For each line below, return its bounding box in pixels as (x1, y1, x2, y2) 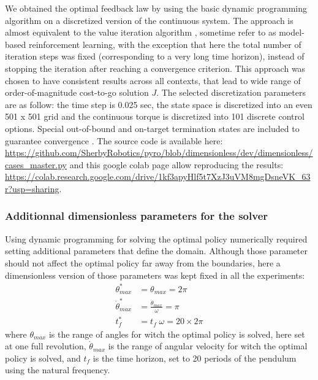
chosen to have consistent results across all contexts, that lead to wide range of (5, 74, 301, 87)
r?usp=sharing (5, 182, 59, 195)
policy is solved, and (5, 351, 81, 364)
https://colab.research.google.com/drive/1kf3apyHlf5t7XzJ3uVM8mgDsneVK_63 (5, 170, 311, 183)
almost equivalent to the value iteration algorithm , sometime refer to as (5, 26, 276, 39)
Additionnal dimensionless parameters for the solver (5, 208, 268, 223)
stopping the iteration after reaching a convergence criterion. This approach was (5, 61, 306, 74)
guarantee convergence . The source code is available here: (5, 134, 223, 147)
